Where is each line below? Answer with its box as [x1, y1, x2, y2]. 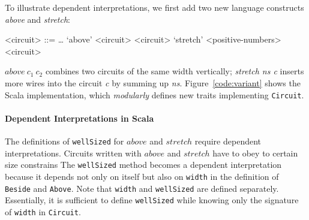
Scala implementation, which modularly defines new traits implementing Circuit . [5, 88, 304, 101]
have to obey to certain [212, 146, 298, 159]
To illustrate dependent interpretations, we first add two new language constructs [5, 1, 304, 13]
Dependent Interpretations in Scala [5, 111, 154, 124]
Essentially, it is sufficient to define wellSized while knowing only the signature [5, 194, 299, 206]
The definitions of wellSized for [5, 135, 124, 147]
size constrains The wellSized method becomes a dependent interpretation [5, 158, 282, 171]
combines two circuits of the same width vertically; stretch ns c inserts [45, 65, 304, 77]
